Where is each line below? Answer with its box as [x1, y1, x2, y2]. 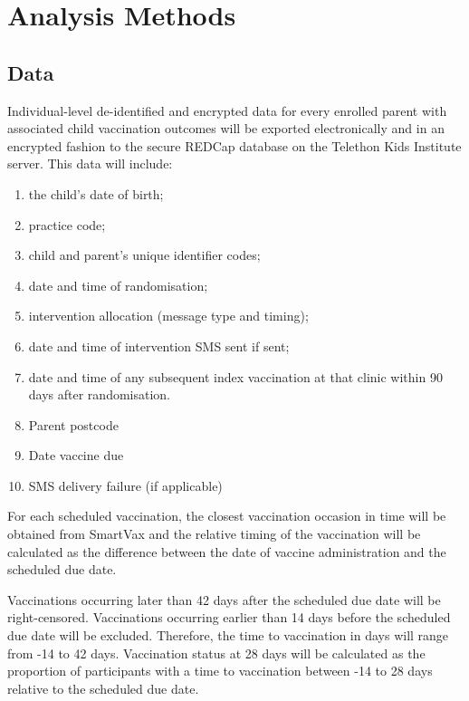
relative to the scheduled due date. [7, 678, 199, 697]
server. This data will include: [7, 154, 173, 173]
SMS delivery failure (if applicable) [28, 475, 223, 495]
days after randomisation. [28, 385, 170, 404]
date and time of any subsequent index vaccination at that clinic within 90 [28, 367, 443, 386]
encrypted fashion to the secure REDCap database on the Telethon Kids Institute [7, 136, 462, 155]
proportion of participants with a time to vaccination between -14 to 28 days [7, 661, 433, 680]
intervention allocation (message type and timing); [28, 306, 309, 325]
